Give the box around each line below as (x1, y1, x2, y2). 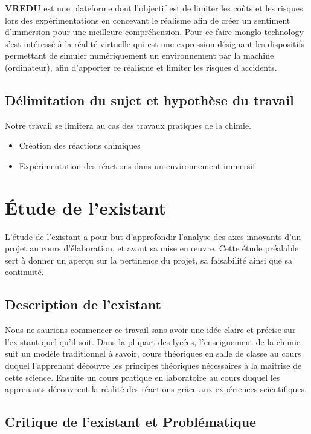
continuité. (5, 265, 44, 278)
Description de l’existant (5, 295, 161, 314)
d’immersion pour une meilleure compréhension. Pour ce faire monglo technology (5, 25, 304, 38)
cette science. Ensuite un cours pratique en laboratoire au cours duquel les (5, 371, 280, 383)
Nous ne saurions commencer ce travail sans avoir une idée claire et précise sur (5, 323, 296, 336)
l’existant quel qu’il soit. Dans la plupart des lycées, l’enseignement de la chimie (5, 335, 301, 348)
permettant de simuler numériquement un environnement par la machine (5, 49, 274, 62)
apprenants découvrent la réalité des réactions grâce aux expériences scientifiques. (5, 383, 307, 395)
